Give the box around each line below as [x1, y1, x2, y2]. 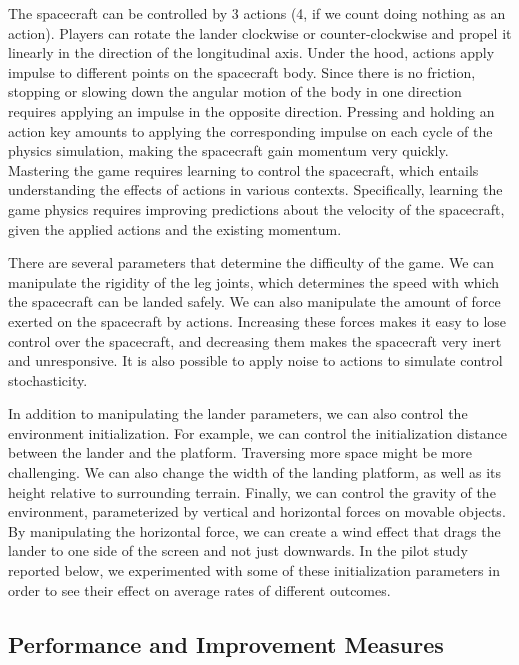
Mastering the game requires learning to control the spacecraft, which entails [8, 159, 479, 180]
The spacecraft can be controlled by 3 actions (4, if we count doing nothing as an [8, 3, 506, 23]
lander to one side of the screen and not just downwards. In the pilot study [8, 540, 468, 561]
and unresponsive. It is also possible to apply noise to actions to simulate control [8, 350, 503, 371]
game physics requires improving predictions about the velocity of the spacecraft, [8, 198, 505, 219]
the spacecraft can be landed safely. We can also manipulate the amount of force [8, 291, 501, 312]
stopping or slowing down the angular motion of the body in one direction [8, 81, 462, 102]
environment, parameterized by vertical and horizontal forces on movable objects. [8, 501, 506, 522]
